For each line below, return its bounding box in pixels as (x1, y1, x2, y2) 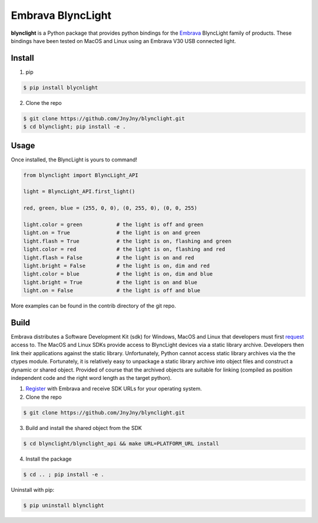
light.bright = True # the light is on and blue (23, 279, 197, 286)
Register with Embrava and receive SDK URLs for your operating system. (25, 385, 203, 392)
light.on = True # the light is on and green (23, 230, 201, 236)
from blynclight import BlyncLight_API (23, 171, 138, 178)
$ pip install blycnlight (23, 84, 98, 91)
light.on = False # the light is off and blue (23, 287, 201, 294)
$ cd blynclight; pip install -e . (23, 124, 126, 130)
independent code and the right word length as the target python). (11, 374, 172, 381)
